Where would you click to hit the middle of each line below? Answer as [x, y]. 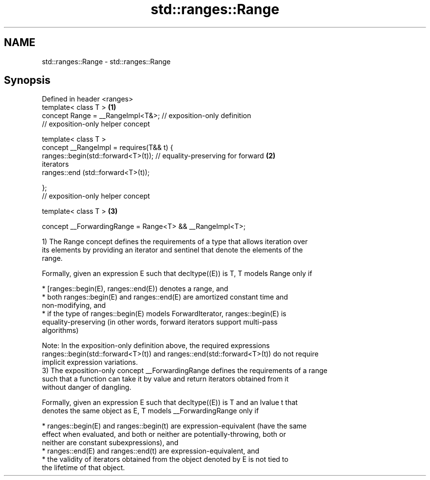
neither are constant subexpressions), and [110, 443]
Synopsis [27, 80]
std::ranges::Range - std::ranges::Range [106, 61]
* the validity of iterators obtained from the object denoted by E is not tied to [165, 459]
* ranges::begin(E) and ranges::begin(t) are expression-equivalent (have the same [174, 426]
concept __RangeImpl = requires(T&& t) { [107, 148]
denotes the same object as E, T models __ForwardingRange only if [150, 411]
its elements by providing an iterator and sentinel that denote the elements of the [172, 250]
